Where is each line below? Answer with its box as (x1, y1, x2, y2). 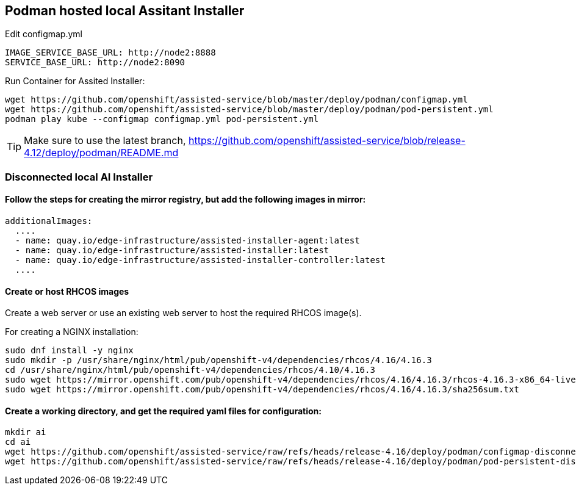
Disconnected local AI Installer (5, 170, 153, 183)
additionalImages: (5, 216, 93, 226)
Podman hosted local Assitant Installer (5, 3, 245, 18)
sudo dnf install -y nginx (5, 345, 134, 356)
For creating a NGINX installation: (5, 326, 139, 337)
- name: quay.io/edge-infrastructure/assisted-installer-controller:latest (15, 255, 386, 265)
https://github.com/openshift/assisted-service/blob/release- (189, 134, 466, 147)
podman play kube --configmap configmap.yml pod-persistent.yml (5, 114, 319, 124)
